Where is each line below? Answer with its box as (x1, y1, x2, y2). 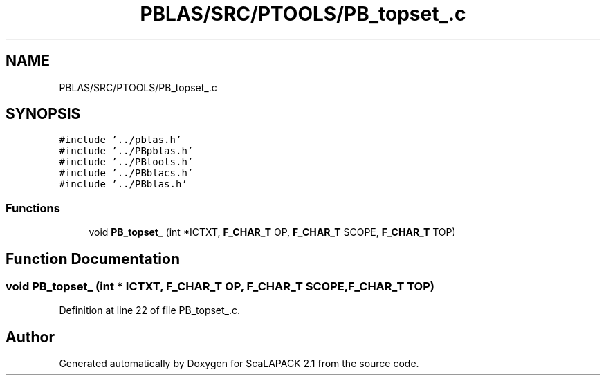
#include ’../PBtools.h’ (59, 156, 194, 168)
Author (6, 328, 55, 346)
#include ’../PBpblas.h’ (59, 145, 194, 157)
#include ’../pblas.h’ (59, 134, 182, 146)
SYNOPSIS (6, 105, 81, 123)
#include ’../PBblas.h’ (59, 178, 187, 190)
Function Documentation (6, 250, 180, 268)
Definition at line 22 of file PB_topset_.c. (59, 304, 241, 317)
